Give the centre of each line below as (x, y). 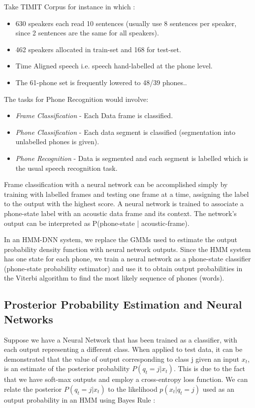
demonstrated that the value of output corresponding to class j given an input (122, 359)
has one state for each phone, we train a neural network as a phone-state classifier (127, 259)
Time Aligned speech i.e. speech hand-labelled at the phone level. (114, 66)
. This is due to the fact (209, 368)
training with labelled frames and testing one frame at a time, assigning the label (127, 194)
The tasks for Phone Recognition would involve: (76, 99)
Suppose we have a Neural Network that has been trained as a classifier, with (121, 339)
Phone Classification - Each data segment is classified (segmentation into (125, 132)
